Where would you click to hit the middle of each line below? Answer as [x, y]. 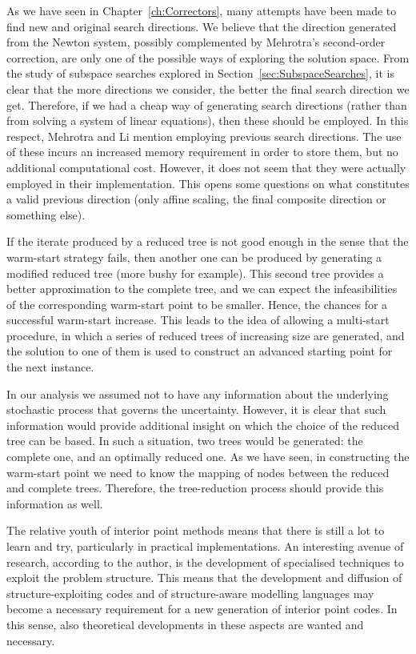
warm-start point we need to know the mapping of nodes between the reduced [198, 472]
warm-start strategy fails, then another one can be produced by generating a [194, 257]
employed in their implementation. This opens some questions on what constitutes [208, 183]
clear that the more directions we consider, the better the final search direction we [208, 88]
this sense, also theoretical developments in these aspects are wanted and [185, 624]
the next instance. [50, 367]
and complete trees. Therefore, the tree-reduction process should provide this [195, 488]
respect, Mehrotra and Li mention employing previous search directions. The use [204, 136]
